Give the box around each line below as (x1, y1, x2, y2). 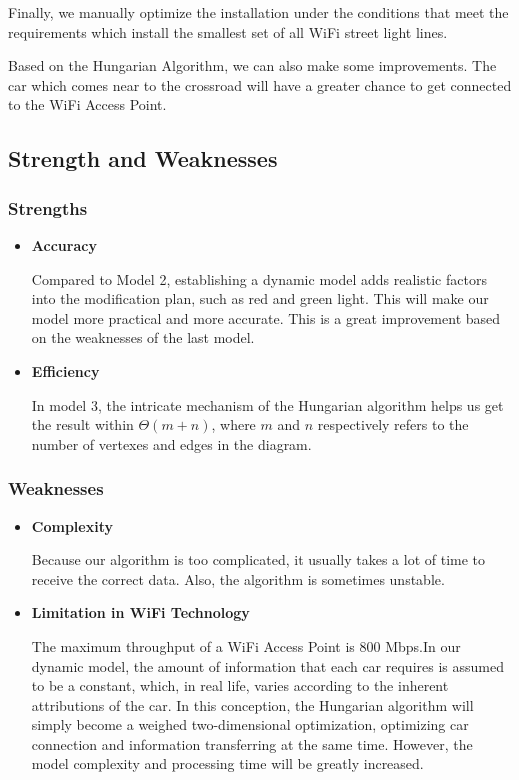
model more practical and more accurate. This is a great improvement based (31, 307, 501, 328)
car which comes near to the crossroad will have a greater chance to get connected (8, 74, 512, 95)
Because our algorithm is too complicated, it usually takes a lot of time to (31, 549, 486, 570)
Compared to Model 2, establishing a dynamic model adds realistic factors (31, 268, 487, 289)
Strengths (8, 195, 88, 220)
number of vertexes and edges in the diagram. (31, 433, 312, 454)
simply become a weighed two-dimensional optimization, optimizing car (31, 714, 469, 735)
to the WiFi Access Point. (8, 94, 167, 115)
